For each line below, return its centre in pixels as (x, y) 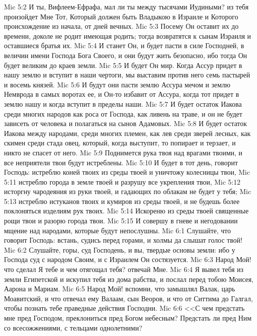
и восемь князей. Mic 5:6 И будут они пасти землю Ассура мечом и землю (117, 84)
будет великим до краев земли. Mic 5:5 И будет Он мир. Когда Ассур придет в (123, 65)
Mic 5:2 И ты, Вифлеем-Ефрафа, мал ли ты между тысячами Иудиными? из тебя (126, 6)
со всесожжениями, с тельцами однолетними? (73, 327)
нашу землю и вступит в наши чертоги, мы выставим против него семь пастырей (127, 75)
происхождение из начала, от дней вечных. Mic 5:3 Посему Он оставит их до (121, 26)
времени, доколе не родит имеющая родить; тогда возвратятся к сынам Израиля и (128, 35)
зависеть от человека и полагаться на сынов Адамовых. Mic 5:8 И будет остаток (126, 123)
